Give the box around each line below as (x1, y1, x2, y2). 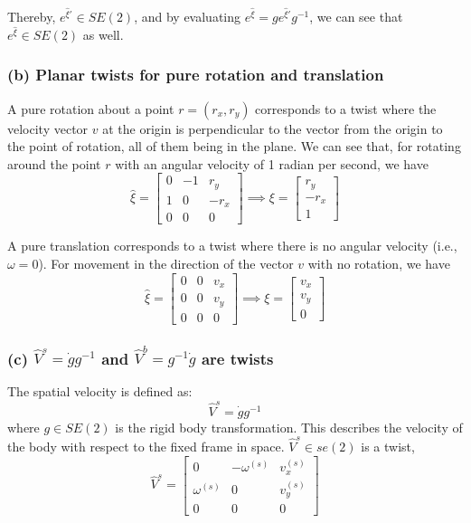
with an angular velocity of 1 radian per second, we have (115, 154, 429, 173)
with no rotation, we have (307, 254, 450, 273)
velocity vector (7, 119, 89, 138)
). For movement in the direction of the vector (38, 254, 294, 273)
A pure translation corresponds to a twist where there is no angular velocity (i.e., (7, 236, 457, 255)
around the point (7, 154, 101, 173)
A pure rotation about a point (7, 99, 174, 118)
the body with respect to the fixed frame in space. (7, 437, 285, 456)
